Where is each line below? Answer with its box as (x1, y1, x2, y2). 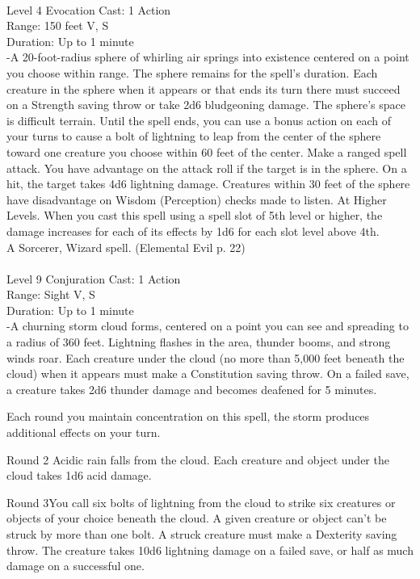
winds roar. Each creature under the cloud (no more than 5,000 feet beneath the (6, 349, 405, 366)
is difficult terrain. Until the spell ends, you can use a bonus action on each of (6, 111, 392, 128)
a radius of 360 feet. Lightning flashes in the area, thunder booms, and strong (6, 334, 391, 350)
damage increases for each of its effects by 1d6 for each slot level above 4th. (6, 222, 380, 239)
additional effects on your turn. (6, 424, 161, 441)
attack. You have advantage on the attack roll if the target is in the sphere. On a (6, 159, 407, 176)
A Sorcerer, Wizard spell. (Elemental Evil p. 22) (6, 238, 246, 255)
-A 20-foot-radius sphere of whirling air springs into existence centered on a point (6, 48, 409, 65)
